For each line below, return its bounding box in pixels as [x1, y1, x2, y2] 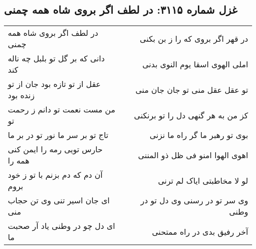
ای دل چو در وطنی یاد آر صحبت [8, 220, 115, 232]
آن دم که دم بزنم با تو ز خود [8, 169, 103, 181]
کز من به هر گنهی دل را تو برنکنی [134, 109, 248, 121]
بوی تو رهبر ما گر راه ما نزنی [149, 129, 248, 141]
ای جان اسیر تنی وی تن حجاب [8, 194, 110, 206]
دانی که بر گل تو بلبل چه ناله [8, 53, 105, 64]
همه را [8, 155, 30, 166]
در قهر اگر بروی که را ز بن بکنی [140, 32, 248, 44]
